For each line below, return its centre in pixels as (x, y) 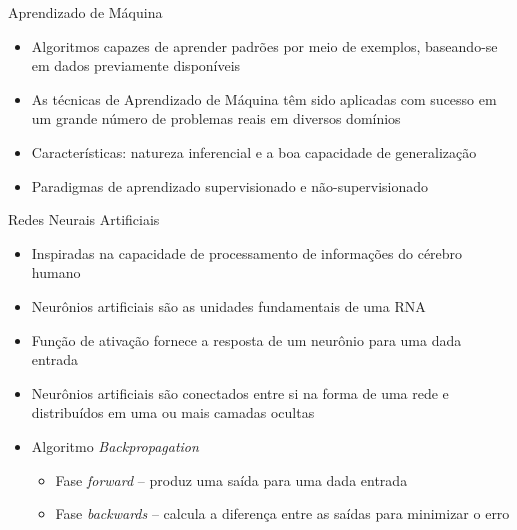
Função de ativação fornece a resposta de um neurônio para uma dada (246, 339)
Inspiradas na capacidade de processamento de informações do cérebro (247, 252)
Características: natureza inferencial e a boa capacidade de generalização (254, 151)
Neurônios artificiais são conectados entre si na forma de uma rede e (240, 392)
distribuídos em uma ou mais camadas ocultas (173, 412)
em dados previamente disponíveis (136, 65)
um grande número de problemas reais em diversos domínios (216, 118)
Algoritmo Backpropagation (115, 445)
